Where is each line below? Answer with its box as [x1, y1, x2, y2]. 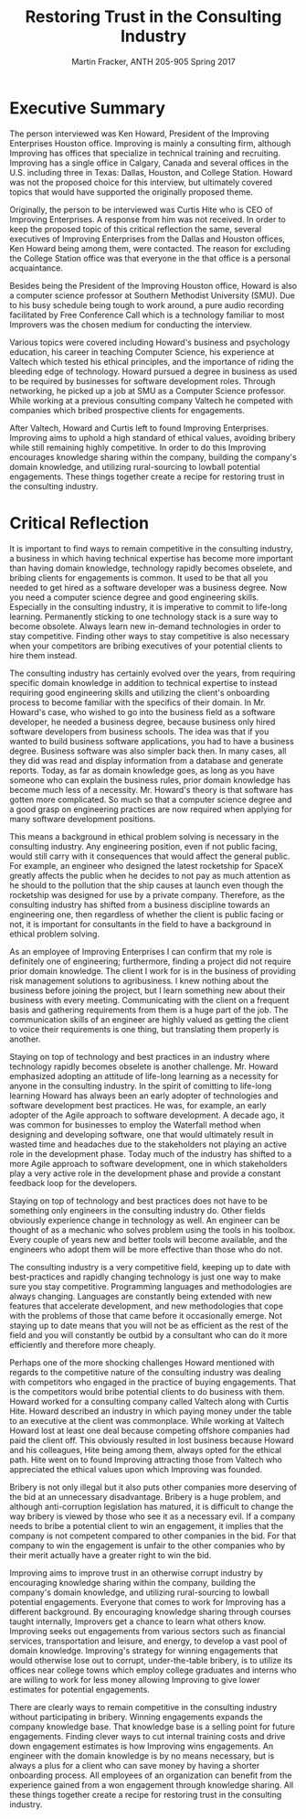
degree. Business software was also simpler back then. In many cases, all [9, 745, 287, 756]
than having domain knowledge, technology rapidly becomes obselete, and [9, 562, 292, 573]
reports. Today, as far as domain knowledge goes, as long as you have [9, 765, 276, 776]
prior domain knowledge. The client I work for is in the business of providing [9, 965, 297, 976]
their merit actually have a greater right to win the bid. [9, 1549, 212, 1560]
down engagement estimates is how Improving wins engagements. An [9, 1740, 274, 1751]
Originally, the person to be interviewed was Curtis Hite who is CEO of [9, 204, 273, 215]
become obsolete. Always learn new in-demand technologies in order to [9, 620, 281, 632]
